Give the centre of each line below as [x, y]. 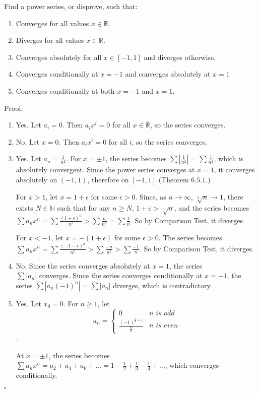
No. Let [28, 141]
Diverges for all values [50, 40]
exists [24, 208]
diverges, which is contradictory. [163, 285]
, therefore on [108, 179]
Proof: [14, 108]
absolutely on [37, 179]
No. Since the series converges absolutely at [83, 265]
